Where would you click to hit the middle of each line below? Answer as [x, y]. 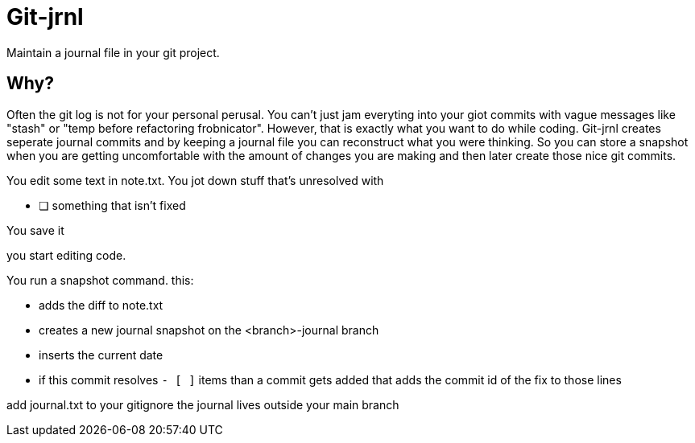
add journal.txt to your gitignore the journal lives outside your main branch [203, 404]
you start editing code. [66, 255]
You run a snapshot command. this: [100, 280]
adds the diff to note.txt [101, 305]
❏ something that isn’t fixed [112, 205]
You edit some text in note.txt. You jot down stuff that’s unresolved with [195, 180]
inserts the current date [101, 355]
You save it [35, 230]
